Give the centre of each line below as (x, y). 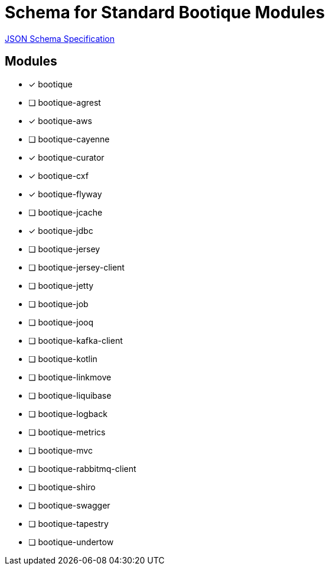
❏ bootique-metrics (67, 432)
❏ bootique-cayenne (69, 139)
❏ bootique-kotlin (63, 359)
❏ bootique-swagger (69, 505)
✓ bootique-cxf (58, 175)
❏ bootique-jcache (66, 212)
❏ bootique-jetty (61, 285)
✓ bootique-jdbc (61, 230)
